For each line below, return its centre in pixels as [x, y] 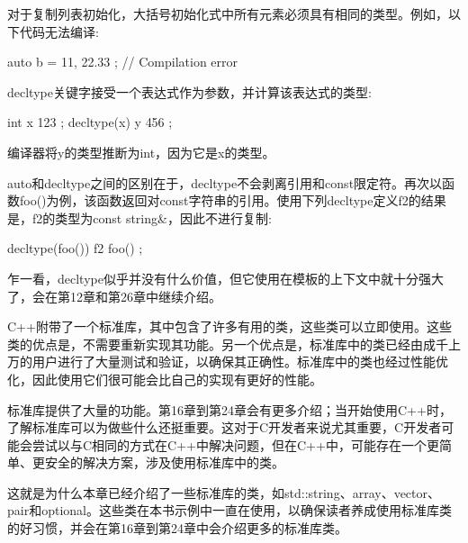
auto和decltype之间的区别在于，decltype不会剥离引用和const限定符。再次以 [225, 182]
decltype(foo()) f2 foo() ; [75, 248]
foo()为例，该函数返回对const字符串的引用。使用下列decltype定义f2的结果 [233, 200]
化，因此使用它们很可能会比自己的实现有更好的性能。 [165, 379]
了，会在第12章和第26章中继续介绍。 [114, 296]
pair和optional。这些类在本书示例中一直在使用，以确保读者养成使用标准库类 [229, 510]
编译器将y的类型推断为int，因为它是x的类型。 [141, 152]
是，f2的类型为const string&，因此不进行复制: [139, 217]
